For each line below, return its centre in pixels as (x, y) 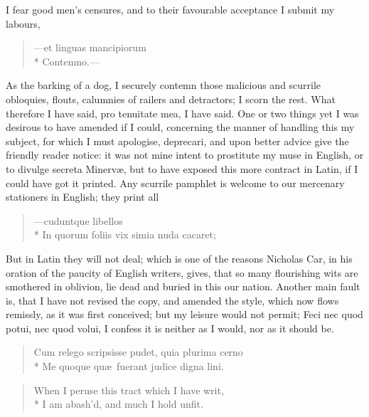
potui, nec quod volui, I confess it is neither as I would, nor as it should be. (170, 328)
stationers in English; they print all (82, 197)
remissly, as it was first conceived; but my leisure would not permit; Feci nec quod (184, 314)
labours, (23, 23)
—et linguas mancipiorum (90, 47)
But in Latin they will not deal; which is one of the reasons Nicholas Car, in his (179, 258)
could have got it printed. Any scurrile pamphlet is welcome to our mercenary (175, 183)
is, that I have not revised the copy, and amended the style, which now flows (172, 300)
